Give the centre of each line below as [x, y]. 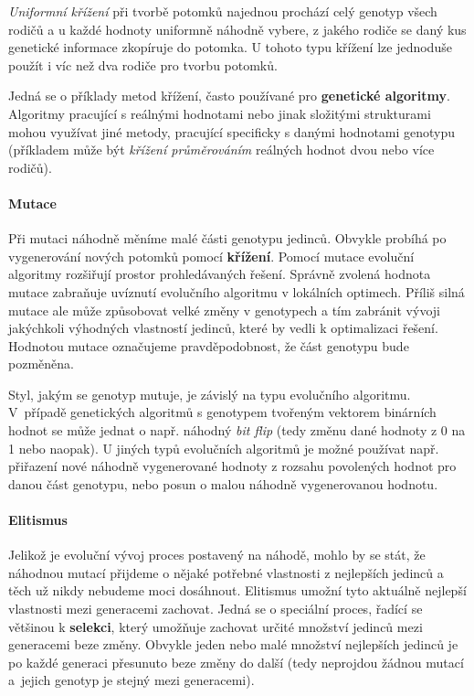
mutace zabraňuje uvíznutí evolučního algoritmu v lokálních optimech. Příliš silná [237, 291]
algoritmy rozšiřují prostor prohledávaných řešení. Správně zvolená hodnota [220, 274]
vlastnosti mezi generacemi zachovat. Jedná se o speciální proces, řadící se [216, 609]
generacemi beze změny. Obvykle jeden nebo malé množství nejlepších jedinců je [233, 644]
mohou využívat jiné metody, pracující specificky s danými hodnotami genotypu [232, 131]
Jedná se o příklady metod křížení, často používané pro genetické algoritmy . [229, 96]
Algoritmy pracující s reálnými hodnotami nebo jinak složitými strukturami [220, 113]
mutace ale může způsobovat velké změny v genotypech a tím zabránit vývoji [224, 310]
